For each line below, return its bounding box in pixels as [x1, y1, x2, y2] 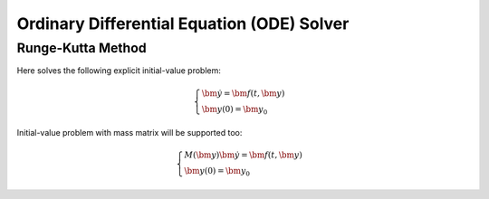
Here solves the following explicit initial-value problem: [16, 65, 222, 76]
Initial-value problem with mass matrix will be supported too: [16, 128, 243, 138]
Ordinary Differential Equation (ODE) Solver [16, 14, 350, 33]
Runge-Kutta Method [16, 40, 147, 56]
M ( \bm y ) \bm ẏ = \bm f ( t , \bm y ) [184, 150, 302, 160]
